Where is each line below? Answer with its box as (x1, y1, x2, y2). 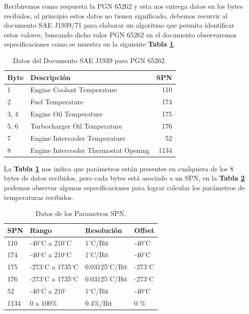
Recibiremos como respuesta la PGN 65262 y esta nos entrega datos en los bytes (4, 1, 243, 11)
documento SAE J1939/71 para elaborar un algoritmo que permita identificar (4, 20, 234, 30)
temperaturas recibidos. (4, 192, 74, 202)
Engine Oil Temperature (30, 109, 103, 119)
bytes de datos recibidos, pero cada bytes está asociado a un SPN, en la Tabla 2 (4, 173, 245, 183)
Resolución (85, 225, 122, 235)
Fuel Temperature (30, 97, 83, 107)
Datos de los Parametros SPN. (35, 208, 126, 218)
